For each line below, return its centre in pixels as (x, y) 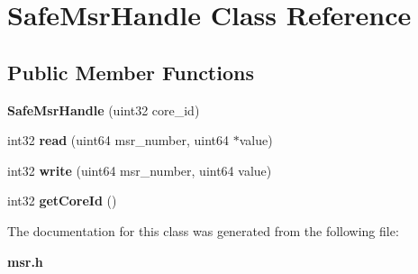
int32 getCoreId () (62, 201)
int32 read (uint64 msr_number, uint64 (118, 140)
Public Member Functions (131, 72)
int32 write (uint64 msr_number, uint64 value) (140, 170)
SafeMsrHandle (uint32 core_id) (104, 110)
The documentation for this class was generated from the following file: (203, 230)
